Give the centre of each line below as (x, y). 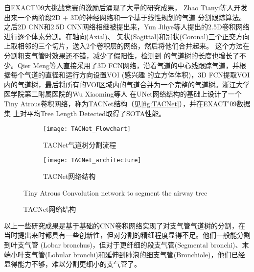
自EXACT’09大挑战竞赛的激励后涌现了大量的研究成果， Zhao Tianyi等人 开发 (126, 7)
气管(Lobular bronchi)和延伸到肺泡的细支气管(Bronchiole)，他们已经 (138, 254)
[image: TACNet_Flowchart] (87, 129)
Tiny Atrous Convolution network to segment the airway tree (115, 192)
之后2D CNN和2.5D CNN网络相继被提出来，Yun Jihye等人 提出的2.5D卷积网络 (127, 27)
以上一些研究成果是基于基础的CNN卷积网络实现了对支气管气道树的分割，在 (125, 225)
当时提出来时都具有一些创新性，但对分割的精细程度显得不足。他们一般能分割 (127, 235)
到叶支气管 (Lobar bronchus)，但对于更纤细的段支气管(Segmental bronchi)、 (123, 245)
